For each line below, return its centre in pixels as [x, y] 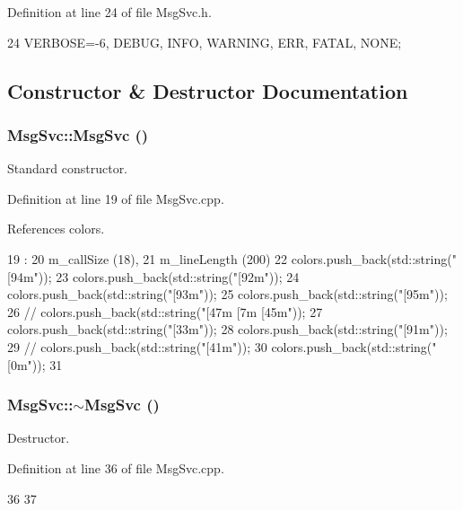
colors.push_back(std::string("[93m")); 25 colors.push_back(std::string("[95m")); [227, 294]
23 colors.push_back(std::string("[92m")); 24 [178, 276]
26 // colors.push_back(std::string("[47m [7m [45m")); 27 [165, 311]
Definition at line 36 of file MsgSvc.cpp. [116, 467]
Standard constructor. [68, 168]
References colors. [56, 229]
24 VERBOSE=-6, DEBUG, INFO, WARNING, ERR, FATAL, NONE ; [205, 42]
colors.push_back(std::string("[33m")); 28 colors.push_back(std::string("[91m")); [227, 329]
